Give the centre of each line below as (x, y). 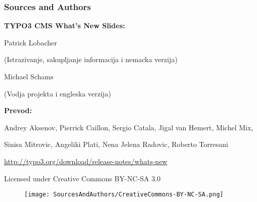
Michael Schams (29, 76)
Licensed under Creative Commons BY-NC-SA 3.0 (82, 178)
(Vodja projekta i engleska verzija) (58, 93)
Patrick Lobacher (31, 42)
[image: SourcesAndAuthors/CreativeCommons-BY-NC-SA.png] (124, 195)
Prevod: (18, 110)
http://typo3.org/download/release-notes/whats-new (86, 161)
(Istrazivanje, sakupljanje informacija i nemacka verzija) (91, 59)
